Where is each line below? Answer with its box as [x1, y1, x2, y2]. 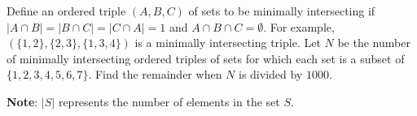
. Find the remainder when [88, 66, 222, 83]
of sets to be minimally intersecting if [188, 2, 375, 19]
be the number [337, 34, 410, 51]
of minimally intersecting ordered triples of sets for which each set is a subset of [7, 49, 405, 67]
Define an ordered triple [7, 2, 126, 19]
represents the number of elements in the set [58, 92, 280, 110]
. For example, [263, 18, 335, 35]
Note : [7, 92, 38, 110]
